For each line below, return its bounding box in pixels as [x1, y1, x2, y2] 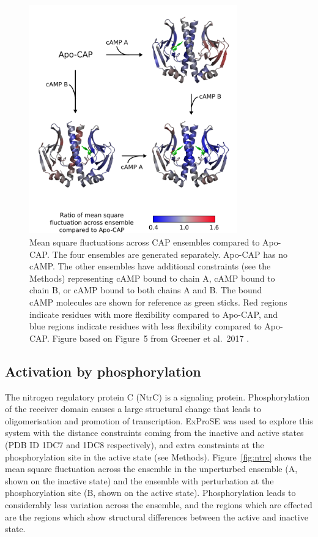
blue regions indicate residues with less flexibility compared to [29, 320, 262, 332]
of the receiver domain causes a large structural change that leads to [5, 402, 261, 415]
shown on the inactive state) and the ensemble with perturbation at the [5, 474, 274, 487]
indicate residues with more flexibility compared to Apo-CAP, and [29, 307, 278, 320]
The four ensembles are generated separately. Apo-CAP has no [52, 247, 288, 260]
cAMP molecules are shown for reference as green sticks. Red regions [29, 296, 287, 309]
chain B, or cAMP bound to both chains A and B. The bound [29, 284, 262, 296]
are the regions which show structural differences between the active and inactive [5, 510, 308, 523]
